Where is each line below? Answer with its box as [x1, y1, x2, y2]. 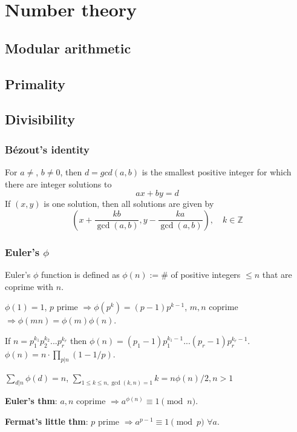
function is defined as [41, 268, 120, 280]
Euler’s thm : [5, 394, 57, 407]
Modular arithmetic [5, 38, 131, 57]
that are [262, 268, 292, 280]
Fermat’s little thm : [5, 414, 88, 427]
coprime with [5, 280, 54, 292]
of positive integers [171, 268, 241, 280]
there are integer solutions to [5, 177, 112, 190]
